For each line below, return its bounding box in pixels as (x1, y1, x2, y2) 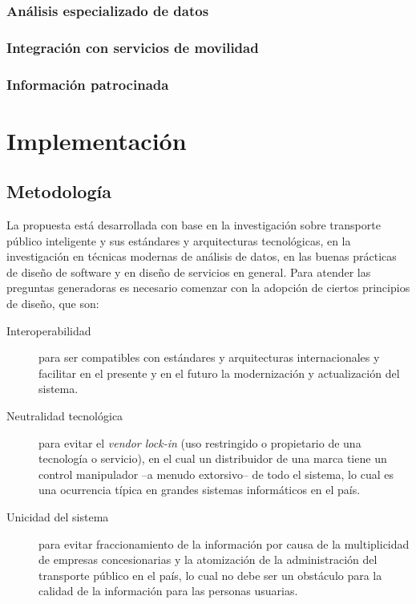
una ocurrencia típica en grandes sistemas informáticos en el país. (38, 481, 361, 498)
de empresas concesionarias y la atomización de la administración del (38, 551, 378, 568)
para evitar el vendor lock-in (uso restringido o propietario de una (38, 434, 361, 451)
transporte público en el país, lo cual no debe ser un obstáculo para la (38, 566, 382, 583)
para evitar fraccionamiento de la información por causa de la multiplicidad (38, 535, 410, 552)
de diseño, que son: (6, 295, 99, 312)
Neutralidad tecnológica (6, 407, 123, 424)
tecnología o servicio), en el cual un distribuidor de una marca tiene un (38, 450, 387, 467)
